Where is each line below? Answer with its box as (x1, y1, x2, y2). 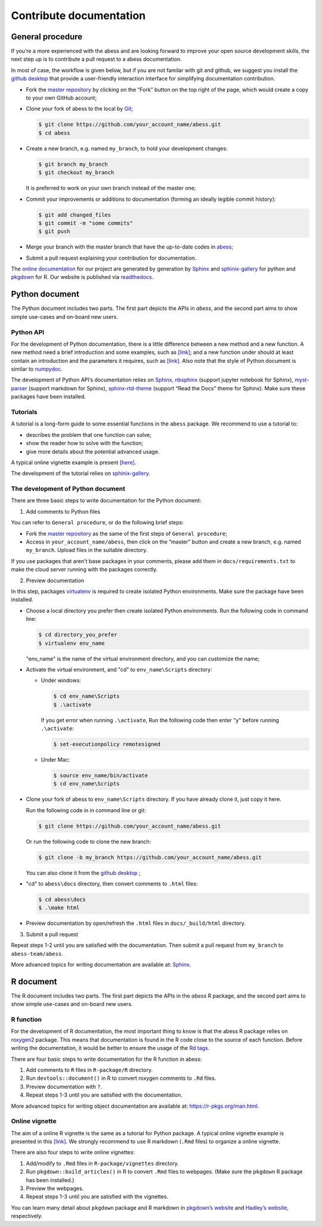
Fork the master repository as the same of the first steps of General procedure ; (26, 530, 228, 537)
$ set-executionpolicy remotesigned (53, 741, 161, 748)
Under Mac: (41, 756, 70, 763)
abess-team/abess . (11, 950, 63, 957)
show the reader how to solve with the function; (26, 440, 144, 447)
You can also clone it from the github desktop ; (26, 869, 141, 876)
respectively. (11, 1213, 43, 1220)
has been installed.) (26, 1176, 75, 1183)
